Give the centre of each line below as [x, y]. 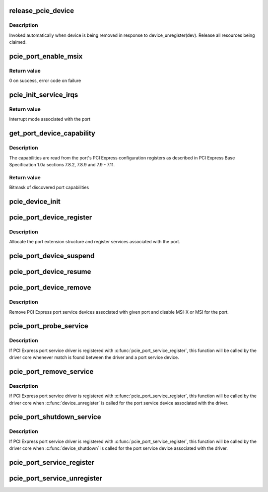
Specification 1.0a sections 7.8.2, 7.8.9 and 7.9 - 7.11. [62, 165]
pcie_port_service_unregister [56, 478]
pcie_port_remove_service [51, 372]
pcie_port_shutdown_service [55, 417]
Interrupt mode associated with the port [50, 119]
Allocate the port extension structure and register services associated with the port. [95, 242]
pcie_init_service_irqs [44, 95]
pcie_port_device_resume [50, 272]
